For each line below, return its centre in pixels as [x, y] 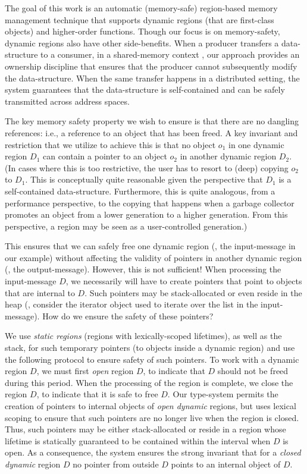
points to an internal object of [226, 464]
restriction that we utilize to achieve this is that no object [110, 144]
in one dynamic [256, 144]
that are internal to [40, 292]
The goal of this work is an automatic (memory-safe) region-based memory [141, 8]
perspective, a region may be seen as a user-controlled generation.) [126, 226]
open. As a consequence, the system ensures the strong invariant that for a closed [153, 452]
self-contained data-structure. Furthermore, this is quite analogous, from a [140, 191]
